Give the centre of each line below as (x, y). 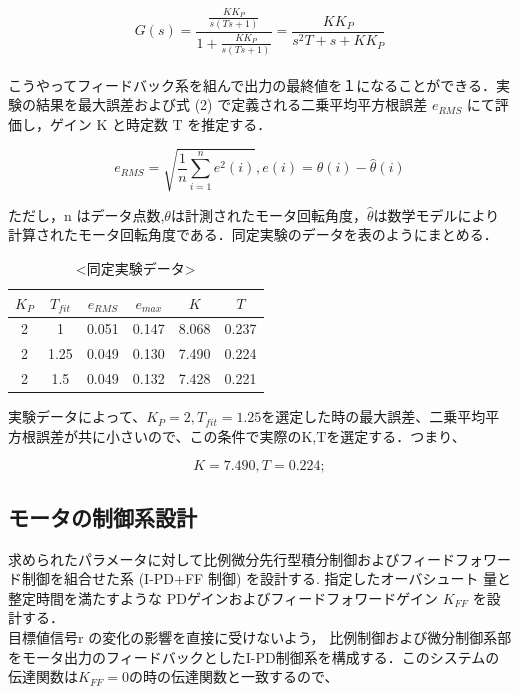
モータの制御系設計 (102, 516)
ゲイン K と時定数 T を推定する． (160, 123)
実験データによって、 (77, 416)
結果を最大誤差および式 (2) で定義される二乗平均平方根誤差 (231, 104)
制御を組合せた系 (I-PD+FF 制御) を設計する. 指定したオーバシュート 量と (266, 578)
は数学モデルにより (436, 214)
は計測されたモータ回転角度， (268, 214)
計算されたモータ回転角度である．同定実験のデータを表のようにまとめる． (253, 234)
